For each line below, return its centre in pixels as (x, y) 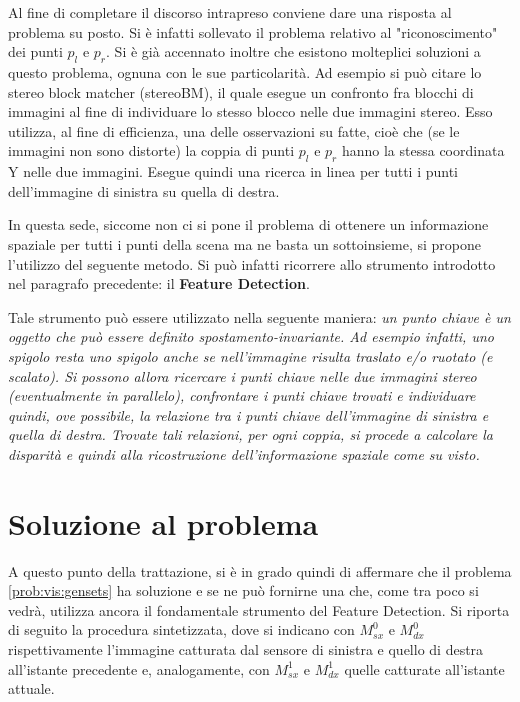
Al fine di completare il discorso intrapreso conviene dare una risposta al (230, 12)
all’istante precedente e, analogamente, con (139, 668)
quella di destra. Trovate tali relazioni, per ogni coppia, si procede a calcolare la (250, 434)
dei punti (35, 51)
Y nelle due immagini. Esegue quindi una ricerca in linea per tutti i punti (233, 171)
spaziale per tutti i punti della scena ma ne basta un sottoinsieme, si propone (245, 243)
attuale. (31, 688)
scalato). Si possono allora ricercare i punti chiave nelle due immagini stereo (242, 375)
